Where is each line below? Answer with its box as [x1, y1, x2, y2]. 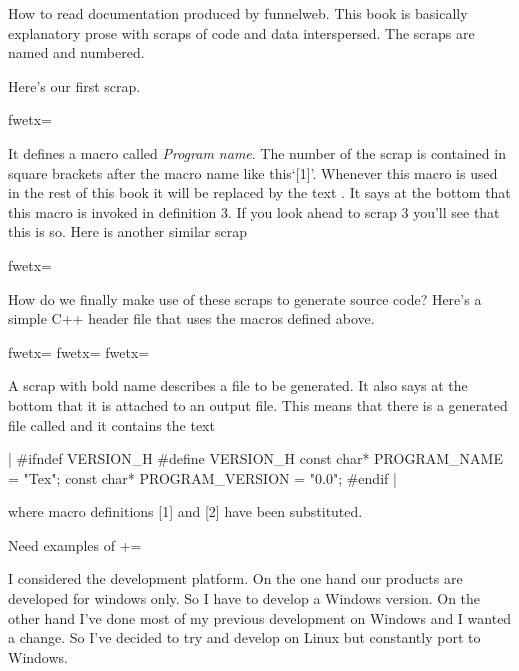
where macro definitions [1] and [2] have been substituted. [8, 501, 363, 522]
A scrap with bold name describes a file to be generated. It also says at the [8, 375, 468, 396]
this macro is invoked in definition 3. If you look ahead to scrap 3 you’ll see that [8, 201, 500, 222]
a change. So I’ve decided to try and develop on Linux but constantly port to [8, 627, 481, 648]
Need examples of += [8, 534, 142, 555]
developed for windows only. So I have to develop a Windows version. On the [8, 588, 481, 609]
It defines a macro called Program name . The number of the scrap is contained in [8, 142, 506, 163]
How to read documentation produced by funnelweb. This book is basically [8, 3, 468, 23]
